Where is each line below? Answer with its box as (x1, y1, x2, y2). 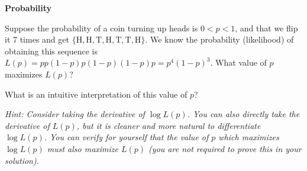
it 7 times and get (5, 33, 69, 46)
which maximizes (218, 131, 279, 143)
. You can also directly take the (187, 108, 300, 120)
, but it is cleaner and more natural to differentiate (76, 119, 261, 131)
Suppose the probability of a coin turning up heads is (5, 21, 198, 34)
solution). (5, 154, 39, 166)
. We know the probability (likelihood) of (145, 33, 294, 46)
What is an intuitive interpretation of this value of (5, 88, 188, 100)
